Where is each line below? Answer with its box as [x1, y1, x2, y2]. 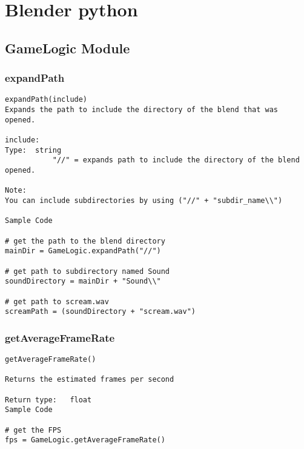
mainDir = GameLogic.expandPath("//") [5, 247, 161, 256]
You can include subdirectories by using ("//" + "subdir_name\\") [5, 196, 283, 205]
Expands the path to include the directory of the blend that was [5, 105, 279, 115]
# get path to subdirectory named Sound [5, 267, 170, 276]
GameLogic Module [5, 38, 130, 57]
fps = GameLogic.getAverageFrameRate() [5, 436, 165, 445]
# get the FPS [5, 425, 62, 434]
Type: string [5, 145, 62, 155]
